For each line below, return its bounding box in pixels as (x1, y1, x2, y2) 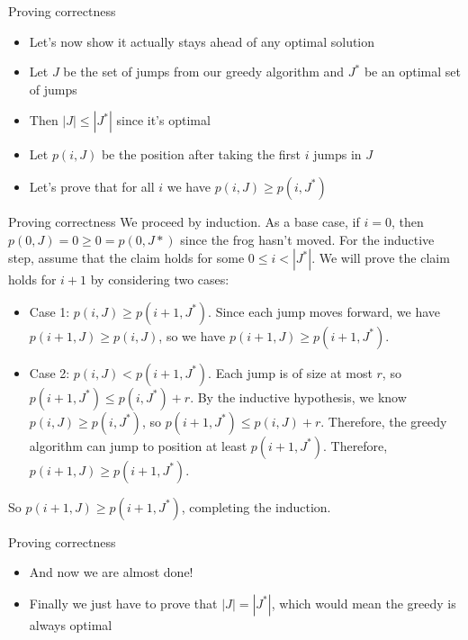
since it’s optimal (116, 111, 211, 130)
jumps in (313, 145, 362, 164)
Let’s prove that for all (29, 176, 155, 195)
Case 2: (29, 363, 70, 382)
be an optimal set (364, 62, 461, 81)
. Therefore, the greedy (320, 411, 447, 430)
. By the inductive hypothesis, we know (190, 387, 407, 406)
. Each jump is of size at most (208, 363, 373, 382)
